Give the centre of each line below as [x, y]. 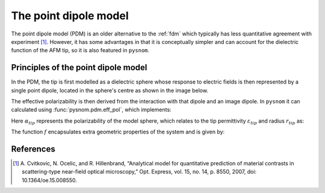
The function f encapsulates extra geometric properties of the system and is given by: [118, 132]
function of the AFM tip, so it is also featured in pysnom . [80, 51]
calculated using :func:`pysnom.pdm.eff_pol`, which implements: [91, 110]
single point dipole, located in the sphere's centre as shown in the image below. [110, 90]
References [33, 149]
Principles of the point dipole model [79, 68]
